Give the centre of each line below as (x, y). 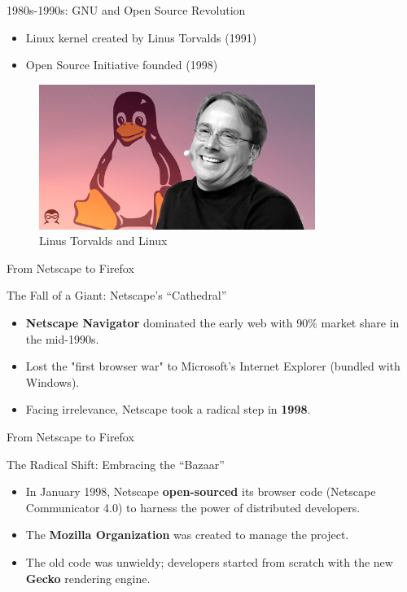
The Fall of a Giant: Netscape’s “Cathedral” (117, 295)
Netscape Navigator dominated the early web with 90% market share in (212, 323)
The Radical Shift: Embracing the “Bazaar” (116, 464)
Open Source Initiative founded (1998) (122, 65)
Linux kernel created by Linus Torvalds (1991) (141, 37)
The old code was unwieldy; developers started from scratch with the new (209, 561)
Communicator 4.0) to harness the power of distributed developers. (193, 507)
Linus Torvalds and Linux (103, 241)
